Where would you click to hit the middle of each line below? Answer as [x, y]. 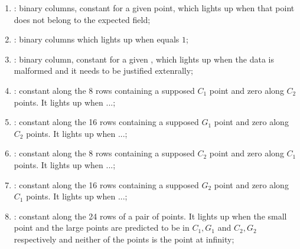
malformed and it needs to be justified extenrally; [103, 71]
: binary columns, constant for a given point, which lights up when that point [154, 8]
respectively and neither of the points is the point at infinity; [124, 239]
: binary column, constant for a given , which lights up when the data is [144, 59]
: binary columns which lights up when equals [97, 39]
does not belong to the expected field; [82, 19]
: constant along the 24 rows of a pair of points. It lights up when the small [150, 216]
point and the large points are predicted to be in [102, 227]
